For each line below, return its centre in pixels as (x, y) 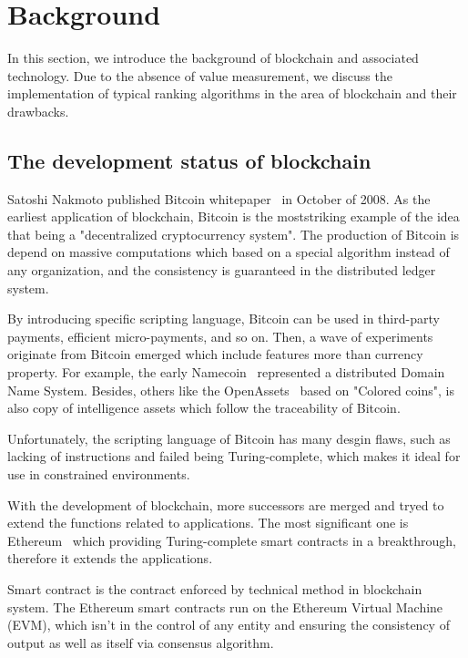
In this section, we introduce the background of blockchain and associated (213, 58)
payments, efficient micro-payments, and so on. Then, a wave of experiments (220, 336)
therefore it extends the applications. (110, 558)
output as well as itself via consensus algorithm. (141, 642)
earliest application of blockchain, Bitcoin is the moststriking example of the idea (234, 216)
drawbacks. (38, 111)
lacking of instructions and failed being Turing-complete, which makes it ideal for (234, 456)
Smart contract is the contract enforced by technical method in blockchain (215, 588)
